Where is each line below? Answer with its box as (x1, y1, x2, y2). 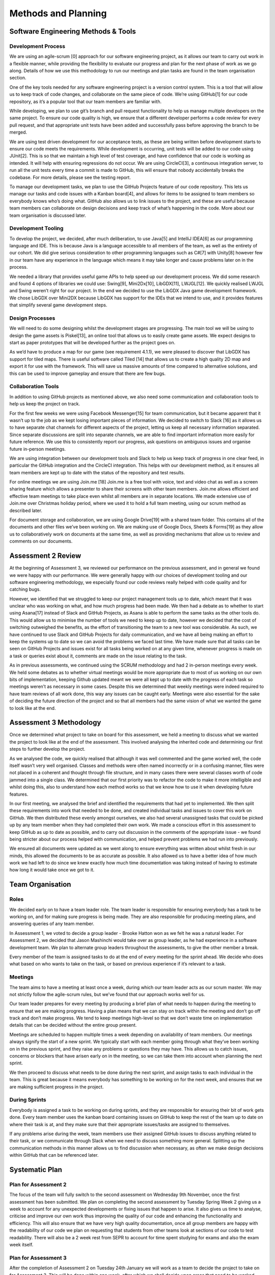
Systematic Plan (9, 1165, 62, 1174)
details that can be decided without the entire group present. (9, 1022, 137, 1028)
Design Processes (9, 314, 56, 321)
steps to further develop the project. (9, 746, 86, 752)
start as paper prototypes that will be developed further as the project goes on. (9, 340, 176, 346)
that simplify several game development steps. (9, 302, 107, 308)
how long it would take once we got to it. (9, 867, 95, 873)
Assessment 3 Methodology (9, 718, 101, 727)
